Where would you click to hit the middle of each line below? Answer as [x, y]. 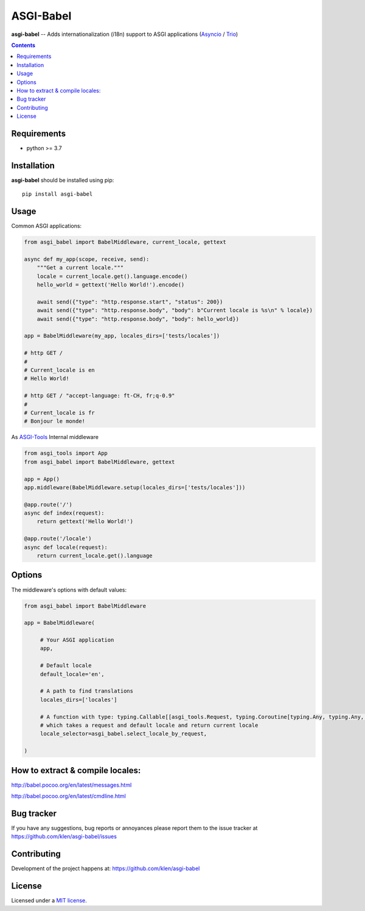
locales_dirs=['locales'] [79, 699]
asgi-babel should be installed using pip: [63, 180]
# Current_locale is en [60, 370]
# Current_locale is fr [60, 413]
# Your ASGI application [77, 640]
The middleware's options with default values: [69, 590]
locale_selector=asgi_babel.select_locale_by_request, [123, 734]
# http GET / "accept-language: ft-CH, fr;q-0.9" [99, 396]
